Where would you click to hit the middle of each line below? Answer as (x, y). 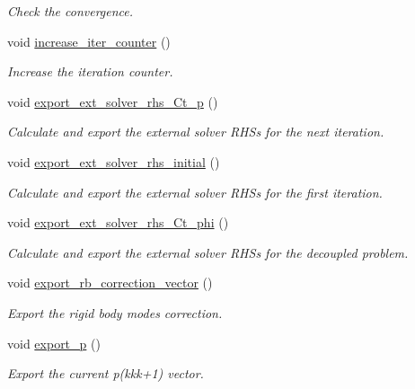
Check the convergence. (71, 11)
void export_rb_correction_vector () (110, 283)
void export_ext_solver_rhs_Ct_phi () (118, 222)
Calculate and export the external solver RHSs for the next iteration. (196, 132)
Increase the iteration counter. (90, 71)
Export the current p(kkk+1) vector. (106, 373)
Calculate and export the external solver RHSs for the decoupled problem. (208, 252)
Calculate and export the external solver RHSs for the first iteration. (195, 192)
